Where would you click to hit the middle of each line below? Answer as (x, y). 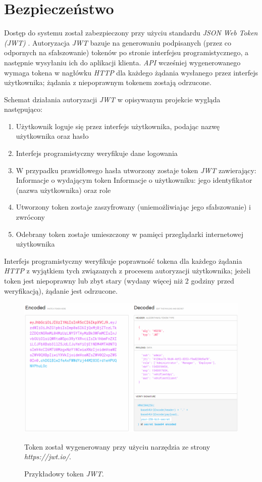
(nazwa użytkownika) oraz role (63, 190)
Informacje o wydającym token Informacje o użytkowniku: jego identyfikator (134, 180)
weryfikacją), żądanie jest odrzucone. (61, 290)
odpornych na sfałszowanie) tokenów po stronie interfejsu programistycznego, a (126, 52)
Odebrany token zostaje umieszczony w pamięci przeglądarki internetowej (130, 234)
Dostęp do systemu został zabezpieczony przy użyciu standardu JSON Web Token (131, 33)
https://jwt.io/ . (48, 456)
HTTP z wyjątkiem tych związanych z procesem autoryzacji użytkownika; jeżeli (127, 271)
